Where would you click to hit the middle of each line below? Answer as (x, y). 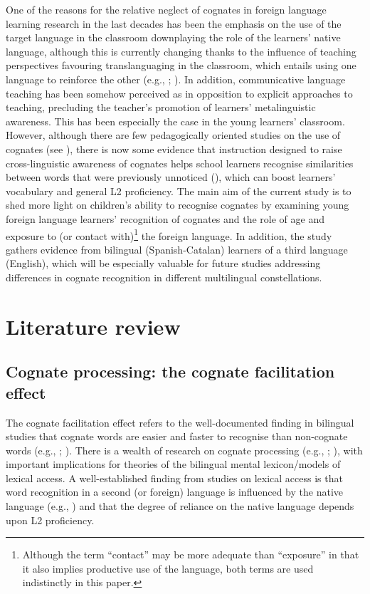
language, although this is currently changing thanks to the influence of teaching (181, 51)
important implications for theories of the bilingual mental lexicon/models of (173, 464)
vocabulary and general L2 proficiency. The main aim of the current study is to (179, 191)
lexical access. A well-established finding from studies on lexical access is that (174, 478)
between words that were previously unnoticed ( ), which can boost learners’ (171, 177)
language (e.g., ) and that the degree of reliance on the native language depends (180, 506)
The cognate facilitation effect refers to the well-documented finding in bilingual (180, 422)
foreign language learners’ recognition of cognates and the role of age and (165, 218)
